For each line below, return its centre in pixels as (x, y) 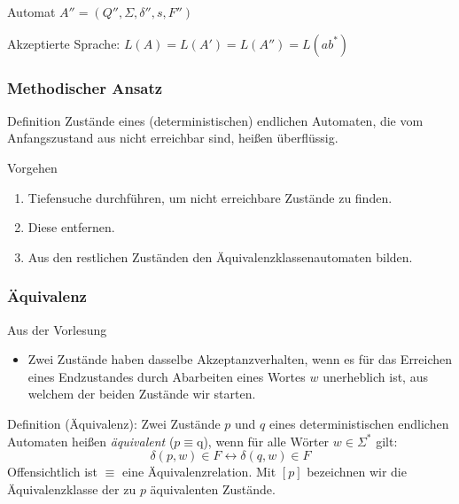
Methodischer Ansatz (85, 87)
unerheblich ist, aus (375, 376)
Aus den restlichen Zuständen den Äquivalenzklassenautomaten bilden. (220, 256)
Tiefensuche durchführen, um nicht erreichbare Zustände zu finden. (210, 197)
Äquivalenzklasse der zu (72, 488)
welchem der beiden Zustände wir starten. (142, 394)
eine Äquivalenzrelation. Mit (199, 472)
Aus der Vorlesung (57, 329)
